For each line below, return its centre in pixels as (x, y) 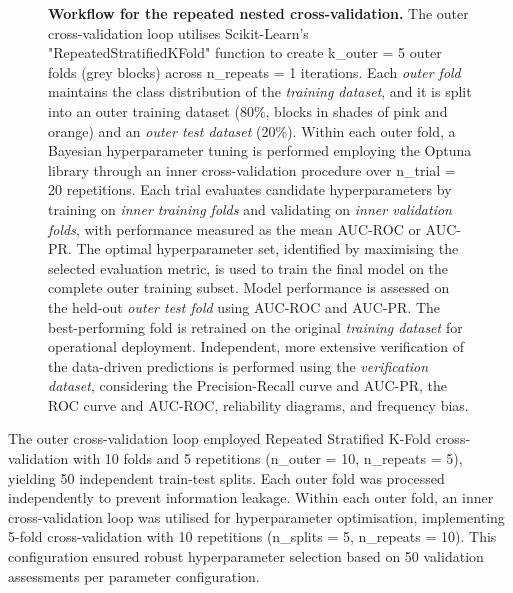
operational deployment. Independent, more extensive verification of (256, 346)
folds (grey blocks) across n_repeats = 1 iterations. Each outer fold (254, 71)
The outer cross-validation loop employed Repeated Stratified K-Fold (220, 438)
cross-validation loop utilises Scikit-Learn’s (178, 32)
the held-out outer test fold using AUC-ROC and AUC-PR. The (244, 306)
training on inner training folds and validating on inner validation (250, 208)
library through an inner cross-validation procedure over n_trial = (252, 169)
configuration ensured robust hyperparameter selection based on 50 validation (246, 556)
